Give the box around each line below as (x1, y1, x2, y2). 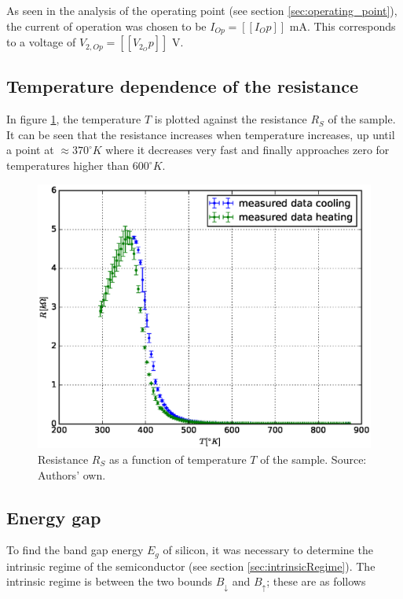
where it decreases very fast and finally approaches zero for (105, 141, 390, 158)
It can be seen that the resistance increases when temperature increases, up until (6, 126, 395, 142)
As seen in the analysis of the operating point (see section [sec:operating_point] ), (6, 2, 398, 18)
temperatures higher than (6, 157, 130, 174)
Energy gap (6, 505, 101, 529)
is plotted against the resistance (154, 111, 307, 127)
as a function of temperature (108, 451, 247, 468)
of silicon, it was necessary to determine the (163, 542, 373, 558)
